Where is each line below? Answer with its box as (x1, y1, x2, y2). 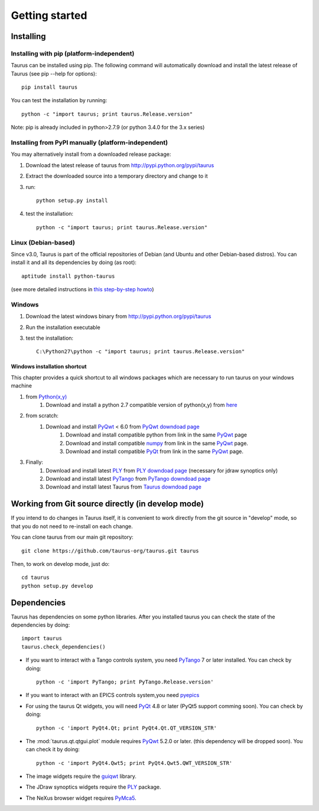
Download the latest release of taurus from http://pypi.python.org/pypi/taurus (25, 161, 214, 168)
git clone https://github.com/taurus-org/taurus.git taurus (21, 547, 199, 554)
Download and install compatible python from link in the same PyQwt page (66, 431, 248, 438)
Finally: (25, 458, 44, 466)
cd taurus (21, 574, 50, 581)
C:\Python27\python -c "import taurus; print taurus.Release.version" (36, 348, 245, 355)
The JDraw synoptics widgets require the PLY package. (25, 783, 162, 791)
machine (11, 382, 32, 389)
